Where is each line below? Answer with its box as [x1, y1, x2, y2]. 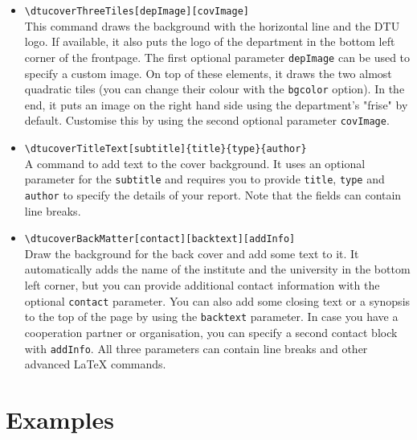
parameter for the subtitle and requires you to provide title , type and [24, 171, 385, 187]
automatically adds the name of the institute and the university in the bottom [24, 261, 411, 278]
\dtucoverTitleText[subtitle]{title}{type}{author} [24, 143, 307, 154]
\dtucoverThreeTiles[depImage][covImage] [24, 6, 249, 17]
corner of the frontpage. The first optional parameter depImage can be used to [24, 48, 411, 65]
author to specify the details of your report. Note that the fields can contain [24, 186, 402, 203]
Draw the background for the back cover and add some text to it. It [24, 245, 359, 261]
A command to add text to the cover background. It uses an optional [24, 154, 366, 171]
